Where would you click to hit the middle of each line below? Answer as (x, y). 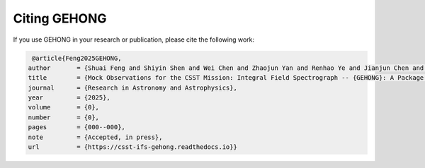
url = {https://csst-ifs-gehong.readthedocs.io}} (132, 147)
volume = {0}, (63, 107)
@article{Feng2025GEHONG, (77, 58)
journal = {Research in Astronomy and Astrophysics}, (132, 88)
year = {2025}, (69, 98)
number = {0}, (63, 117)
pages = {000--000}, (76, 127)
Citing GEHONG (60, 18)
